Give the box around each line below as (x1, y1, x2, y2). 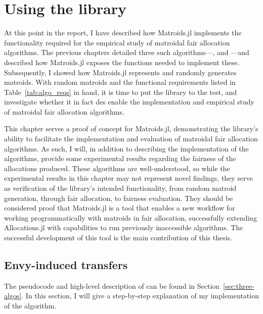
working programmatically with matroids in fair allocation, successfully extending (4, 212, 257, 223)
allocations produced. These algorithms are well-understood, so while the (4, 163, 230, 173)
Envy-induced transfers (4, 256, 128, 272)
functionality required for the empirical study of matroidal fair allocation (4, 37, 230, 47)
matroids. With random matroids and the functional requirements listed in (4, 77, 236, 87)
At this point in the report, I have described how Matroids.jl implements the (4, 27, 242, 38)
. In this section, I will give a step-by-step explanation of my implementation (21, 290, 259, 301)
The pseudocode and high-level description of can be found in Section (4, 280, 220, 291)
